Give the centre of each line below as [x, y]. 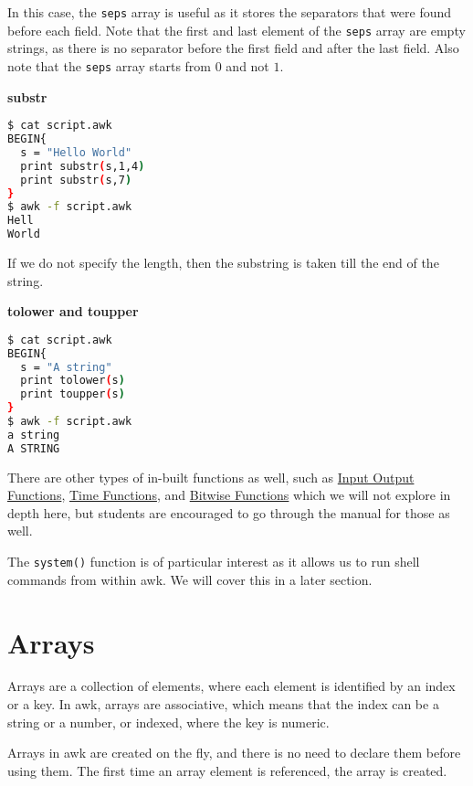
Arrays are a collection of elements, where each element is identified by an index [231, 686]
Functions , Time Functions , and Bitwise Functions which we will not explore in [229, 495]
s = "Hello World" [76, 152]
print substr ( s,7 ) [76, 180]
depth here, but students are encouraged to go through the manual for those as [229, 512]
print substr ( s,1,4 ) [83, 166]
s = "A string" [66, 367]
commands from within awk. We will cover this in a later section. [190, 579]
